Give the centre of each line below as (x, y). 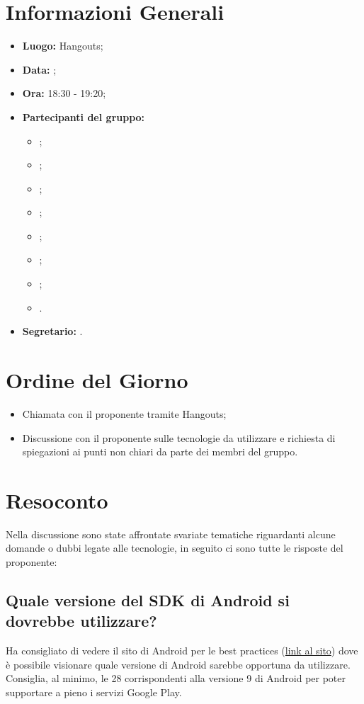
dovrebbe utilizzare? (81, 621)
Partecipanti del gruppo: (84, 117)
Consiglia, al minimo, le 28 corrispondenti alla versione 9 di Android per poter (176, 678)
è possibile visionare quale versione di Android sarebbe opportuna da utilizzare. (178, 664)
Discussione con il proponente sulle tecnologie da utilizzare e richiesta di (179, 437)
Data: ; (39, 69)
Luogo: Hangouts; (63, 46)
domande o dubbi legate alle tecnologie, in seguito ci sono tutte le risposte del (175, 548)
